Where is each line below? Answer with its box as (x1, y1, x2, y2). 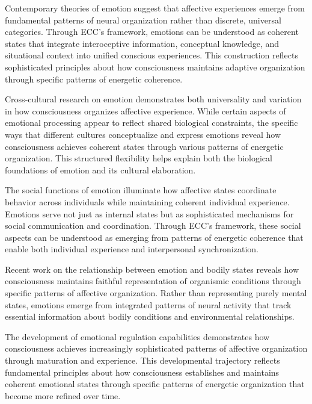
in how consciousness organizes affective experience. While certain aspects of (5, 104, 286, 117)
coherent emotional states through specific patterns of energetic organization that (5, 378, 305, 390)
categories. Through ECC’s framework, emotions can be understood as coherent (5, 25, 299, 38)
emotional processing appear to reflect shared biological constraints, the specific (5, 116, 298, 129)
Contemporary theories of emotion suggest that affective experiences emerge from (5, 2, 305, 14)
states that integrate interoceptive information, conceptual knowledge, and (5, 37, 280, 49)
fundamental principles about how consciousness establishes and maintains (5, 365, 280, 378)
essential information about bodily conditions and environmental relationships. (5, 310, 295, 323)
